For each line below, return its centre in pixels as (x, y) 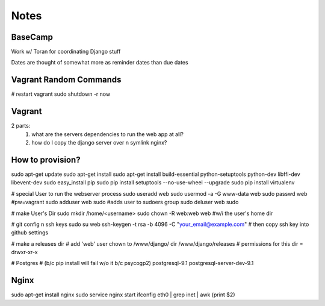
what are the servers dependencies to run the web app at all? (107, 134)
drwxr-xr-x (25, 252)
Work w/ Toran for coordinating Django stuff (66, 52)
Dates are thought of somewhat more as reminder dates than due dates (100, 63)
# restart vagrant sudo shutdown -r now (61, 94)
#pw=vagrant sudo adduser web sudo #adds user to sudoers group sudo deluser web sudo (125, 202)
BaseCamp (32, 37)
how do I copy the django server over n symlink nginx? (99, 143)
